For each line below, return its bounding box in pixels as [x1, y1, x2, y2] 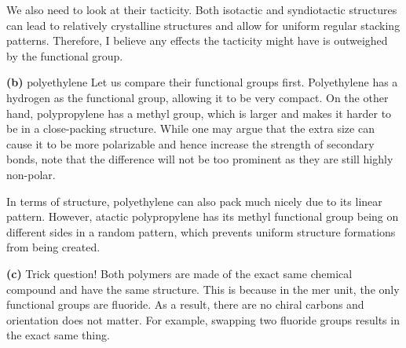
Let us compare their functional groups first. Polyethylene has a [90, 74, 398, 90]
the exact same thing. [6, 327, 110, 343]
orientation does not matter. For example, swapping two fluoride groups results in [6, 311, 400, 328]
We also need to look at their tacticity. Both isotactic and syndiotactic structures [6, 2, 397, 17]
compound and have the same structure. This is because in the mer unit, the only [6, 280, 400, 297]
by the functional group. [6, 47, 123, 64]
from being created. [6, 239, 101, 255]
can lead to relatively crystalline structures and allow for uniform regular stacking [6, 16, 401, 33]
